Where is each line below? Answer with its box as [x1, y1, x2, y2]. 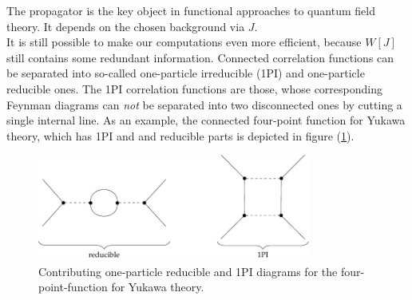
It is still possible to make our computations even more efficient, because [6, 34, 362, 50]
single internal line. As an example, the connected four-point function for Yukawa [6, 112, 406, 128]
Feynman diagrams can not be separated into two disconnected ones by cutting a [6, 96, 402, 112]
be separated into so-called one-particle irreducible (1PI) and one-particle [6, 65, 365, 81]
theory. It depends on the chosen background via [6, 18, 245, 34]
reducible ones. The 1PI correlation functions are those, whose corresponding [6, 80, 382, 97]
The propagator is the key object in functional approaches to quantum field [6, 2, 375, 18]
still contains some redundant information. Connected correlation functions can [6, 49, 394, 65]
